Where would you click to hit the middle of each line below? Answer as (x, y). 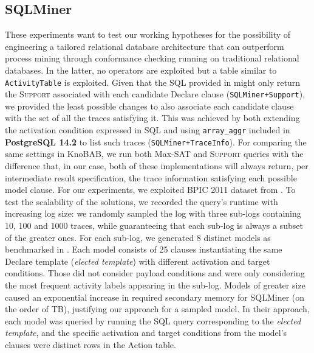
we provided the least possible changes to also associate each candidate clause (149, 106)
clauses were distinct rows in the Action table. (90, 344)
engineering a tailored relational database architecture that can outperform (145, 46)
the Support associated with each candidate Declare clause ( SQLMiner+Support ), (155, 94)
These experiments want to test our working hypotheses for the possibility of (148, 34)
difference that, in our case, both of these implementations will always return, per (157, 165)
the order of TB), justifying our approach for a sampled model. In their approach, (157, 309)
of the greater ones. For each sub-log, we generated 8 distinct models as (138, 237)
